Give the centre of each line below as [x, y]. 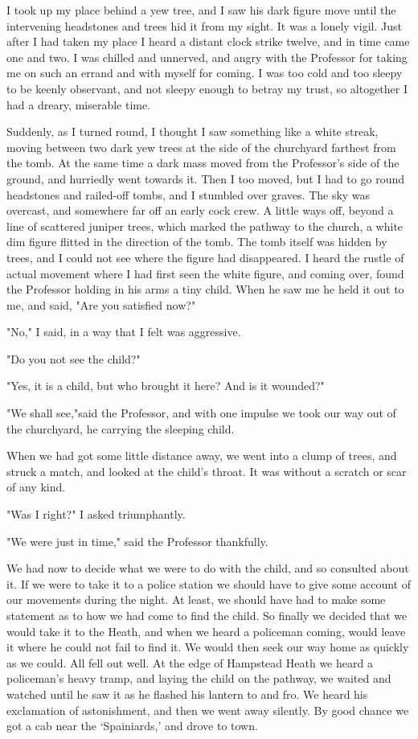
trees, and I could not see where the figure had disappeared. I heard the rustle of [205, 257]
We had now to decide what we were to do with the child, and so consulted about [208, 568]
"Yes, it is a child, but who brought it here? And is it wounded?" [166, 386]
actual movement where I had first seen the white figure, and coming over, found [205, 273]
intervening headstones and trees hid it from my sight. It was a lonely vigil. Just [204, 25]
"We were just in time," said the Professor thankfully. [137, 541]
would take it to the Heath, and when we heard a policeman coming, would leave [206, 631]
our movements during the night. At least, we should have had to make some [196, 599]
